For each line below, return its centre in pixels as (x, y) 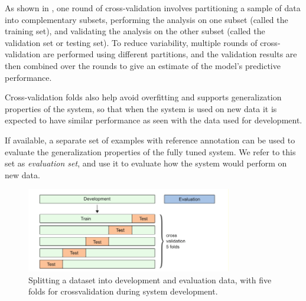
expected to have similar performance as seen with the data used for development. (154, 120)
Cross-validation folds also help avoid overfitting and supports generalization (143, 97)
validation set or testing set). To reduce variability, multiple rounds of (131, 42)
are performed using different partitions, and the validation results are (170, 54)
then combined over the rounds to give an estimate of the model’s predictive (143, 65)
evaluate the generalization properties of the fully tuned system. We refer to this (150, 151)
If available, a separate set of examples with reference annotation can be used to (150, 140)
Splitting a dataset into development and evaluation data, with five (150, 279)
